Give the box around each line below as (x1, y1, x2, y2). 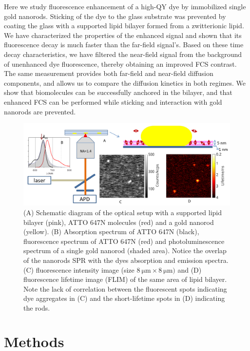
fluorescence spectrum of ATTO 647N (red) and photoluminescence (23, 236, 225, 246)
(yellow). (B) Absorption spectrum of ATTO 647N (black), (23, 226, 199, 237)
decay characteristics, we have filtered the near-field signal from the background (4, 49, 242, 59)
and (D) (177, 264, 202, 275)
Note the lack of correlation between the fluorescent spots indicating (23, 283, 227, 294)
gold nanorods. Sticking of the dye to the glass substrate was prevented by (4, 11, 226, 21)
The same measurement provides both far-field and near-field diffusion (4, 68, 213, 78)
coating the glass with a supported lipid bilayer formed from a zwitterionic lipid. (4, 20, 244, 31)
